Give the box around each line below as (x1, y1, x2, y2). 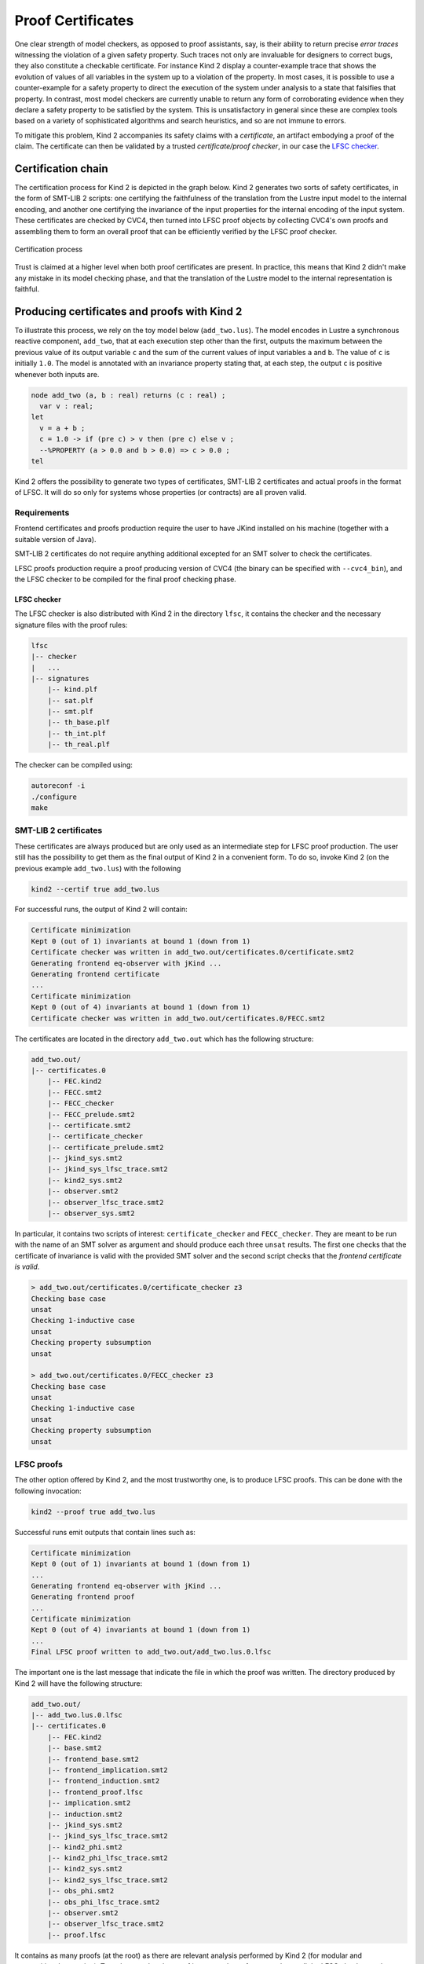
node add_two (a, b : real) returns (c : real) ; (31, 390, 226, 400)
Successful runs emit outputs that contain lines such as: (14, 1527, 196, 1537)
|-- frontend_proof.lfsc (47, 1787, 144, 1797)
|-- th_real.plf (47, 740, 110, 749)
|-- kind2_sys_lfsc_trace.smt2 (47, 1875, 168, 1885)
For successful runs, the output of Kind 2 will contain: (14, 904, 188, 914)
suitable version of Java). (14, 534, 97, 544)
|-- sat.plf (47, 696, 94, 705)
